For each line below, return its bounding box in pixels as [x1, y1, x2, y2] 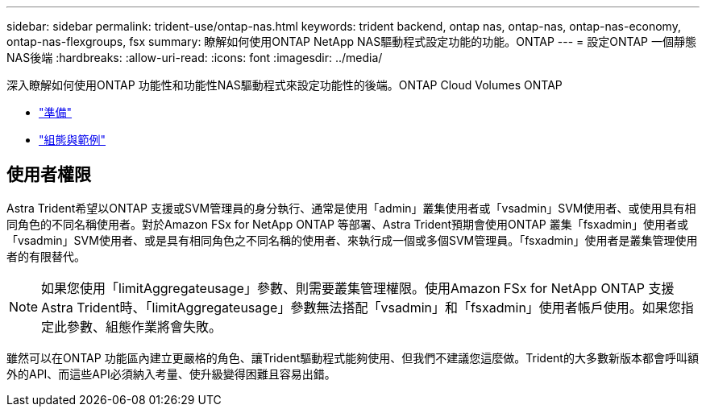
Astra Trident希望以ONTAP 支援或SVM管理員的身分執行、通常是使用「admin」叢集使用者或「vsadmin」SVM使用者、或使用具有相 [6, 200, 696, 215]
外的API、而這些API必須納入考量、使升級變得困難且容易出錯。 [6, 366, 336, 381]
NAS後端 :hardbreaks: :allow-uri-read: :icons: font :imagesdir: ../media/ [6, 51, 383, 64]
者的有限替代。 [6, 249, 85, 263]
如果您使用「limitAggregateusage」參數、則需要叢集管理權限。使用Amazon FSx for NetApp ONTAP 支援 [41, 279, 675, 296]
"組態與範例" [39, 133, 106, 147]
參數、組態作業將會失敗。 [67, 318, 222, 335]
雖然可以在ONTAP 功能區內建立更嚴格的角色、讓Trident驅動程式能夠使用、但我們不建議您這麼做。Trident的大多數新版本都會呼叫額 [6, 350, 699, 365]
